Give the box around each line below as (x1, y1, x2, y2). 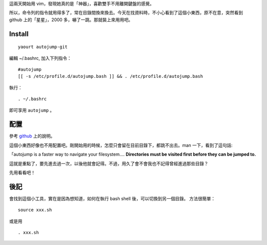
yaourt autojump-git (18, 44, 68, 50)
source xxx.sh (18, 207, 52, 213)
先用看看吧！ (9, 170, 36, 176)
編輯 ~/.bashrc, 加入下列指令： (9, 55, 72, 61)
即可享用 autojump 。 (9, 107, 54, 113)
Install (9, 30, 29, 38)
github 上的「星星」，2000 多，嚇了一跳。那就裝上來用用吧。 (9, 16, 133, 22)
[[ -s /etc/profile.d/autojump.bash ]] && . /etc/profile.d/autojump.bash (18, 73, 203, 79)
